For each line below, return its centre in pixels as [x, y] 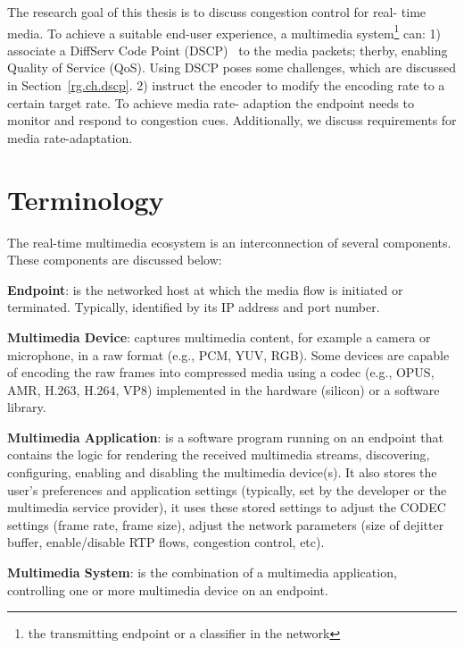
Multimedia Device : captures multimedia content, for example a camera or [219, 337]
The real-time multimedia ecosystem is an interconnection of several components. [229, 242]
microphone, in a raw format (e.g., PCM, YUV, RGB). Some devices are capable [228, 354]
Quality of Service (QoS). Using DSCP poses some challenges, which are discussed [232, 67]
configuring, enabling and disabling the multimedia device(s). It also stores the [222, 472]
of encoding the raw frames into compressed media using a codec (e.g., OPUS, [221, 372]
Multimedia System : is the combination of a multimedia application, [202, 572]
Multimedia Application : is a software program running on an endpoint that [225, 437]
